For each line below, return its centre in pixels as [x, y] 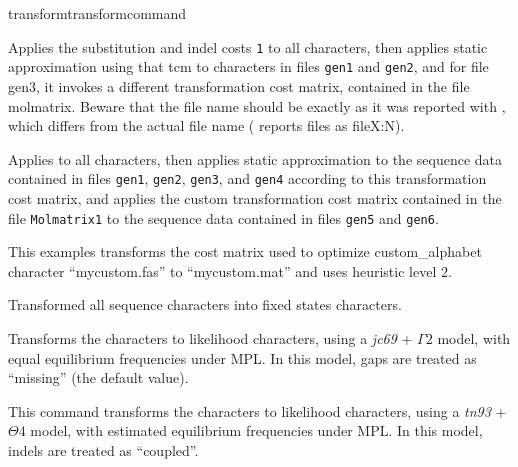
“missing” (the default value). [98, 377]
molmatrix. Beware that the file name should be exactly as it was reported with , [257, 105]
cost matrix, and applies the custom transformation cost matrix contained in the [255, 197]
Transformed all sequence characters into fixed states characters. [205, 304]
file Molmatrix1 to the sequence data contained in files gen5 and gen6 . [223, 217]
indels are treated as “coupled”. [103, 449]
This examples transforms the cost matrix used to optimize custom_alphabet [245, 251]
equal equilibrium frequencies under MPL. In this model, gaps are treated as [242, 357]
